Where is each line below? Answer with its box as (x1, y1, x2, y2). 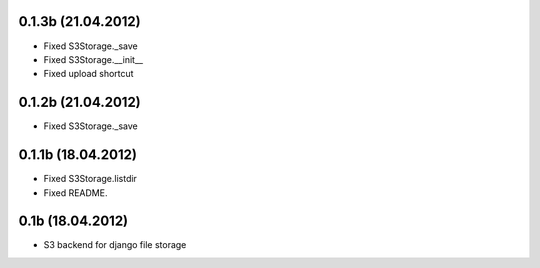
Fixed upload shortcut (43, 68, 134, 80)
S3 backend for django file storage (43, 239, 187, 251)
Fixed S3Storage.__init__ (43, 53, 144, 65)
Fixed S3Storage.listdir (43, 173, 137, 185)
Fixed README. (43, 186, 108, 199)
